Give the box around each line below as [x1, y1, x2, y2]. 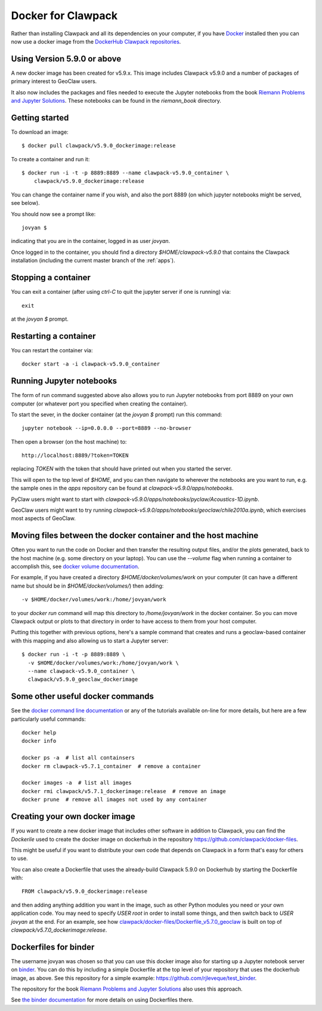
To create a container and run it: [11, 155, 90, 162]
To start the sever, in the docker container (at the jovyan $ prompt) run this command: [11, 411, 222, 418]
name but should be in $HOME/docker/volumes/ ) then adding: [11, 582, 164, 589]
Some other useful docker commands [11, 692, 154, 702]
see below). [11, 199, 40, 207]
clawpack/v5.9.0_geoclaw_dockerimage [27, 676, 138, 683]
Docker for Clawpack [11, 9, 118, 22]
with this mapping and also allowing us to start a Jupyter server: [11, 637, 169, 644]
